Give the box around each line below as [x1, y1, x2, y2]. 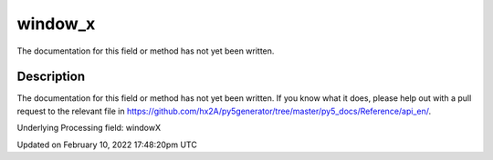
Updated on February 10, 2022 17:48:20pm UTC [16, 139, 198, 150]
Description [16, 69, 86, 85]
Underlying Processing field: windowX [16, 123, 162, 134]
